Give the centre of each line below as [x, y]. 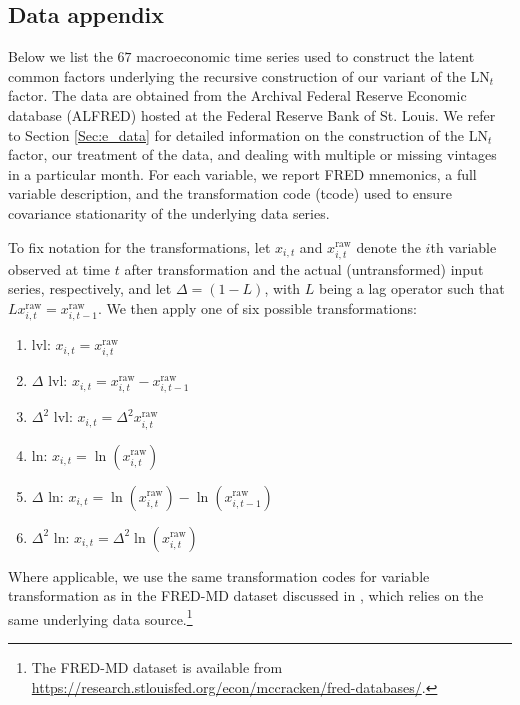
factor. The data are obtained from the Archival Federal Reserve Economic [237, 95]
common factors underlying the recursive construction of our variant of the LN [249, 75]
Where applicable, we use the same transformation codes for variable [219, 575]
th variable [463, 246]
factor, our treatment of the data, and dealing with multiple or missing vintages [252, 154]
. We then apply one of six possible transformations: [257, 307]
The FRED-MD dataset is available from [157, 666]
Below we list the [60, 56]
